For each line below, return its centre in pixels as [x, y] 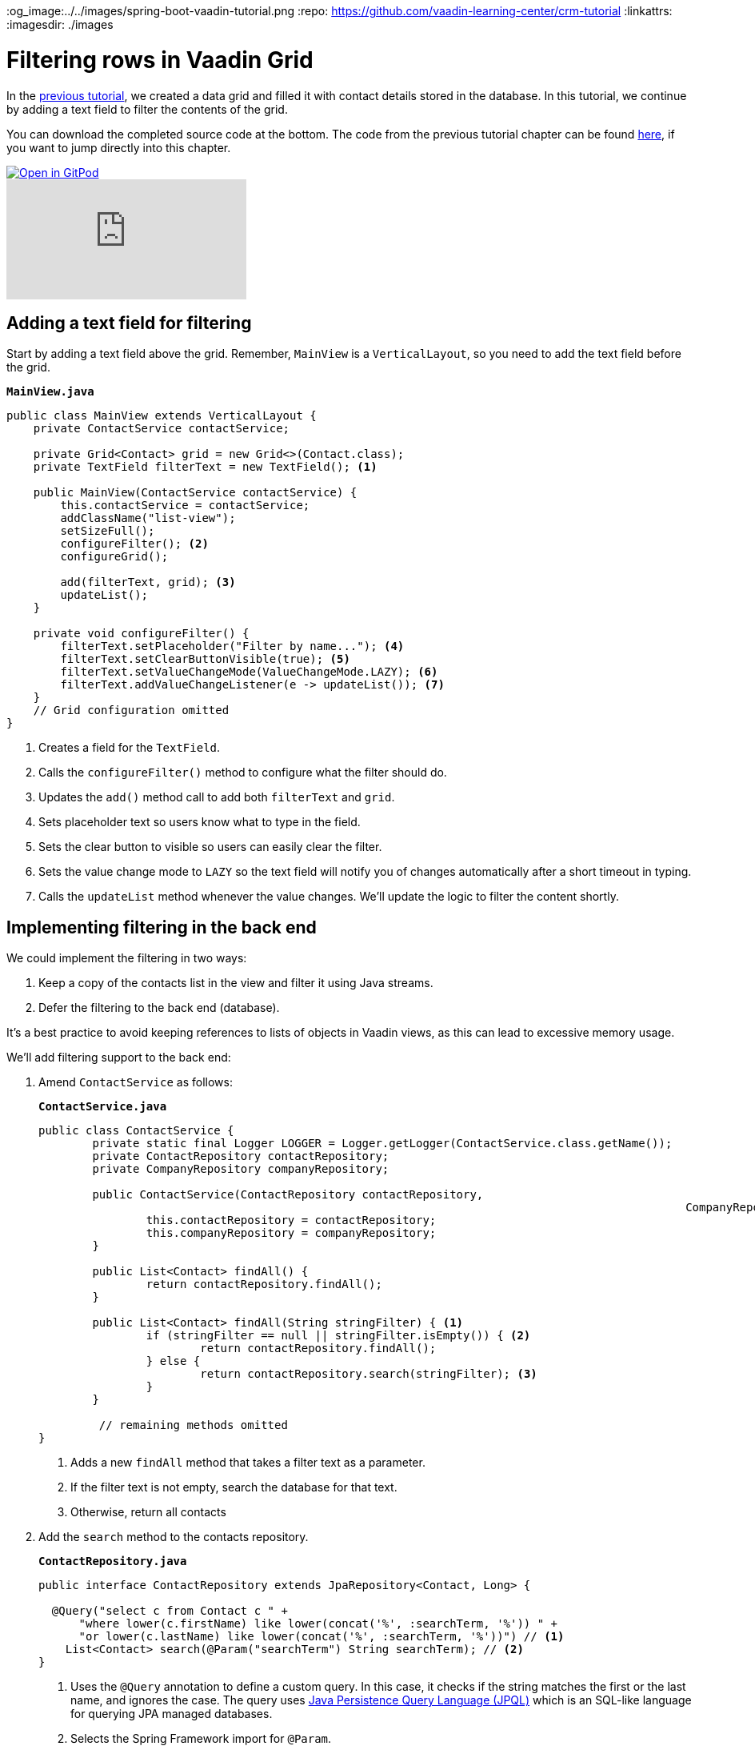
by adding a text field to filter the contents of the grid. [147, 109]
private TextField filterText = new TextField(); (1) [205, 467]
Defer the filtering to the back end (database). [159, 1008]
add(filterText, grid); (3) [148, 582]
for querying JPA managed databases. [172, 1714]
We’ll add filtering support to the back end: [119, 1058]
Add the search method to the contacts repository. [174, 1537]
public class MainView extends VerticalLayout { [162, 416]
